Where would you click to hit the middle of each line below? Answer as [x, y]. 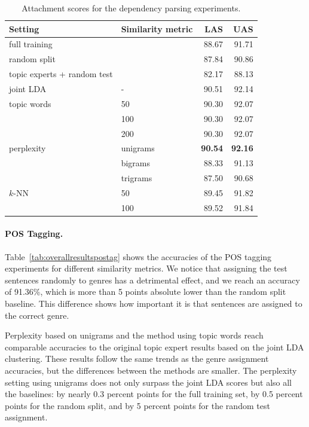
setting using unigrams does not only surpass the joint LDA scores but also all [148, 382]
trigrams [137, 178]
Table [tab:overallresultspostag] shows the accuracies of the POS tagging [138, 256]
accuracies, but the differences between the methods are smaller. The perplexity [151, 370]
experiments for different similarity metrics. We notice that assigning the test [146, 268]
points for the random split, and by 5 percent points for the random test [137, 405]
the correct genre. [37, 315]
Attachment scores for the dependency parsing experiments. [131, 8]
